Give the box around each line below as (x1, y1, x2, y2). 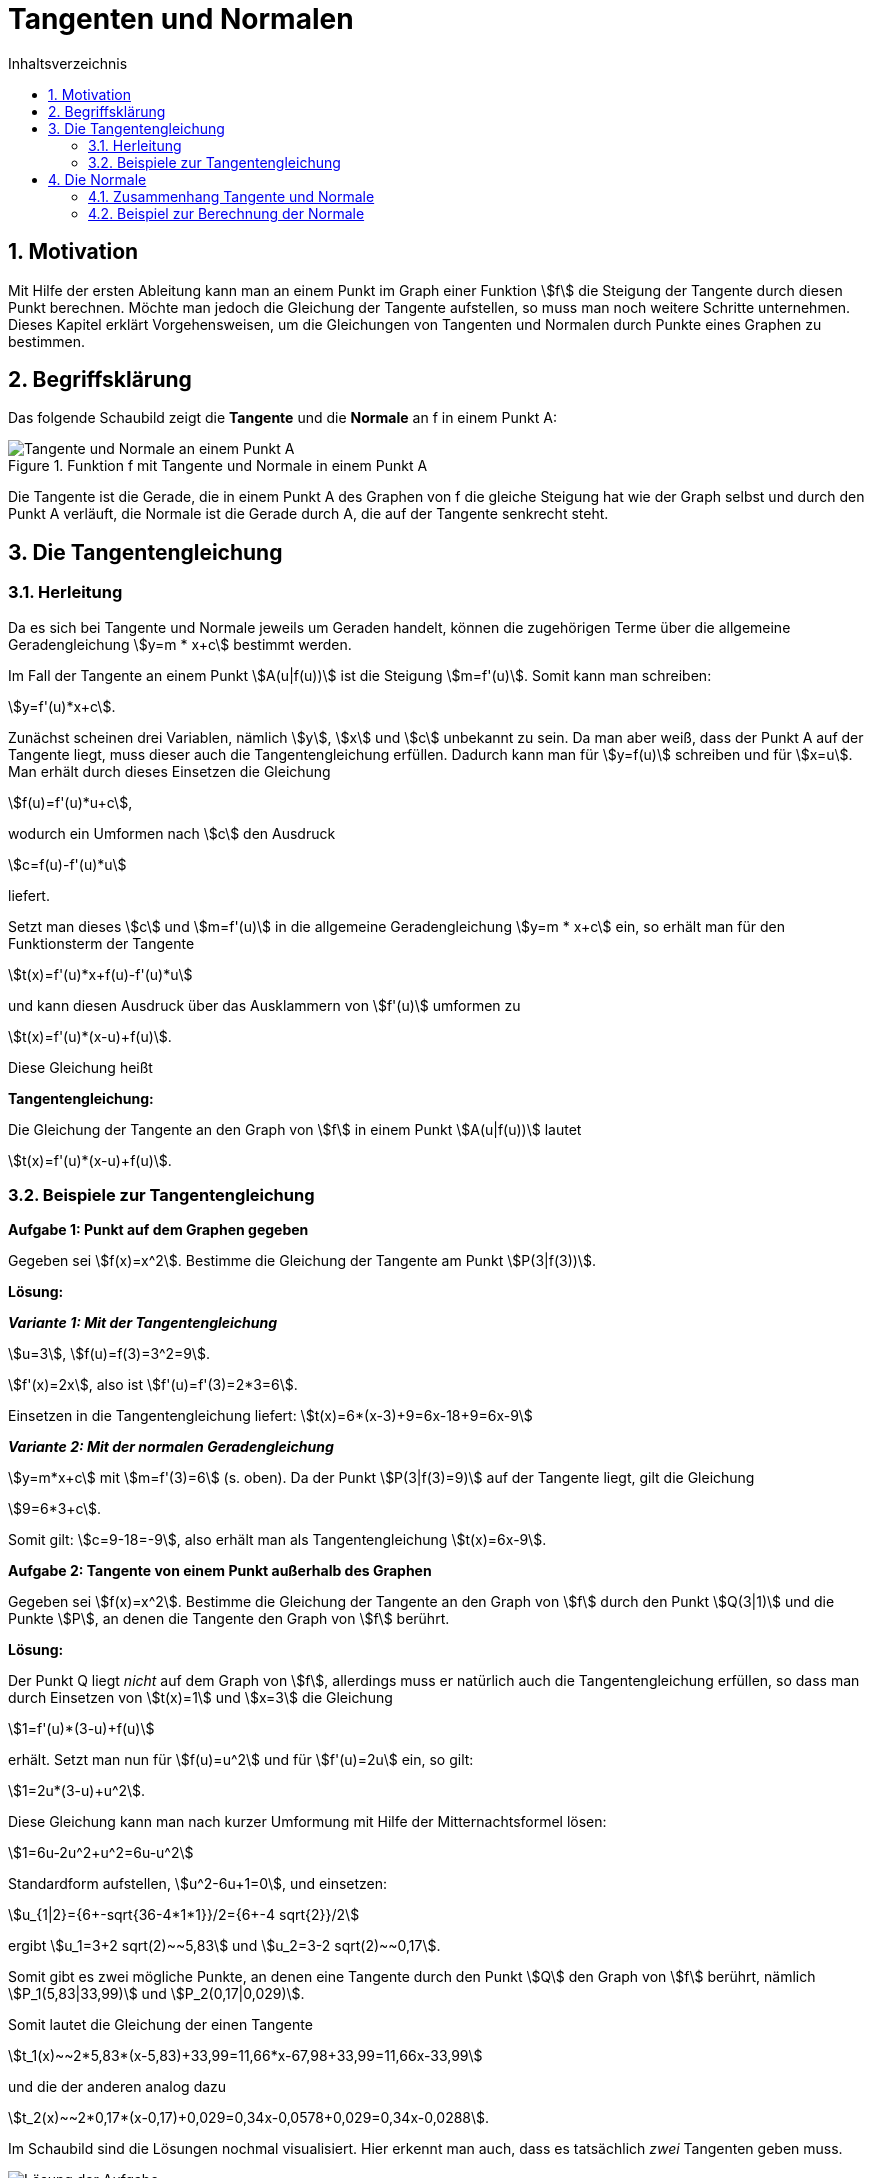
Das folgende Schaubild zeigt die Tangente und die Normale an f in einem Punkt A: (8, 409, 557, 427)
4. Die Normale (48, 170, 147, 188)
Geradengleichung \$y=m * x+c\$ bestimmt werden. (8, 635, 352, 653)
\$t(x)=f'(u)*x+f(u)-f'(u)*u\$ (8, 965, 193, 983)
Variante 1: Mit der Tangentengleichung (8, 1314, 278, 1332)
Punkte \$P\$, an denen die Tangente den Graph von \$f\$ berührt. (8, 1610, 450, 1628)
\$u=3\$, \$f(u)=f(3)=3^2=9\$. (8, 1345, 210, 1363)
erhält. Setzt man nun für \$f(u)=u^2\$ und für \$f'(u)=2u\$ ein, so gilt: (8, 1751, 474, 1769)
